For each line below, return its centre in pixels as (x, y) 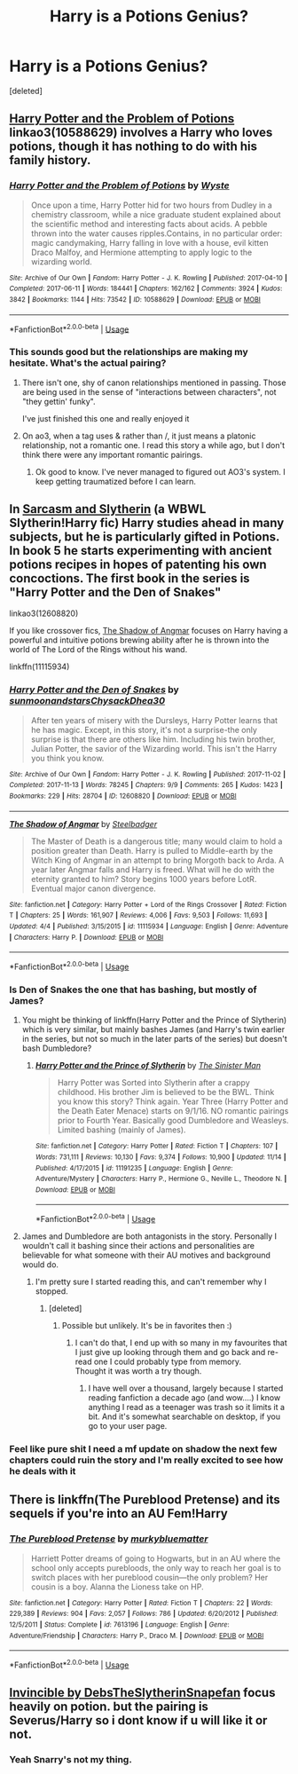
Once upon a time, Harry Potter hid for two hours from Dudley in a (151, 205)
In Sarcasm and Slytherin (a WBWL (108, 509)
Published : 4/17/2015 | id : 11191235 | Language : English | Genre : (134, 1168)
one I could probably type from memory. (168, 1362)
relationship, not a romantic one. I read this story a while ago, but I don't (153, 445)
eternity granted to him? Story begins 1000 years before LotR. (144, 879)
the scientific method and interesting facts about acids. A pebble (149, 224)
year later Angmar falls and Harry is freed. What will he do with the (153, 869)
